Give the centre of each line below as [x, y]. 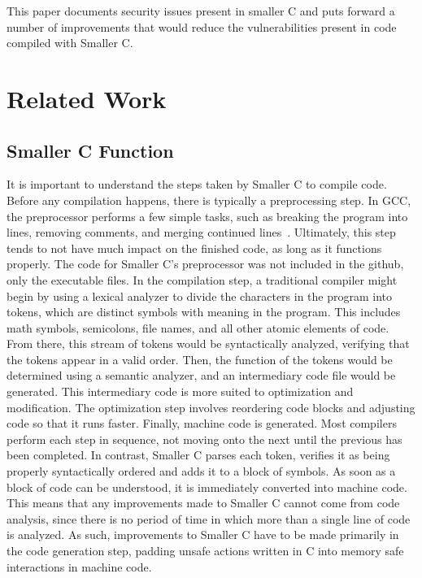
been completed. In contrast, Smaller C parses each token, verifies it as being [198, 455]
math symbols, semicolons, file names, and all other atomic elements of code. [198, 327]
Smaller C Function [90, 150]
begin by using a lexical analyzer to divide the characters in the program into [200, 296]
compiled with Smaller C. [70, 43]
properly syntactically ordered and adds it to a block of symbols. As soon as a [201, 471]
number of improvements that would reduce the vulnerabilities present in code [202, 26]
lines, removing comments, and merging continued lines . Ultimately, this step [201, 232]
